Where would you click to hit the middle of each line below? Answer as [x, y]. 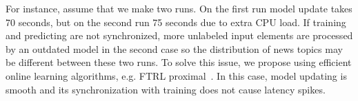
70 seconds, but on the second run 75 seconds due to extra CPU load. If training [176, 22]
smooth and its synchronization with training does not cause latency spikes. [166, 89]
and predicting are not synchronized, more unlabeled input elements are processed [179, 35]
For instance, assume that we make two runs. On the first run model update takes [179, 8]
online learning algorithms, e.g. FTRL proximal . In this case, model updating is [176, 75]
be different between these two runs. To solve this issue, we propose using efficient [179, 62]
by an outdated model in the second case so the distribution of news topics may [174, 48]
